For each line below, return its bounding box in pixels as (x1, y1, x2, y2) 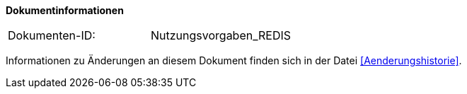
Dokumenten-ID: (8, 28, 96, 42)
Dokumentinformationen (6, 4, 124, 16)
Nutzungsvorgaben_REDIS (151, 28, 292, 42)
